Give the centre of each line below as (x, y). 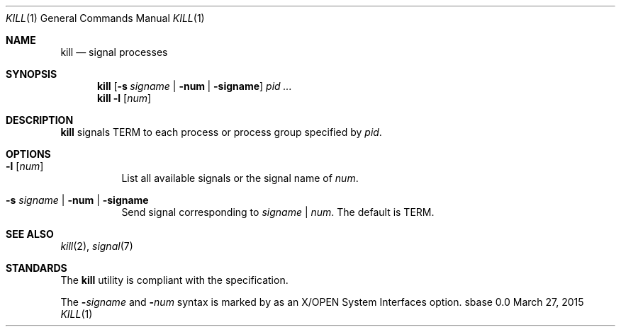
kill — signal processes (114, 52)
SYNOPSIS (32, 74)
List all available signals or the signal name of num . (240, 178)
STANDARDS (37, 268)
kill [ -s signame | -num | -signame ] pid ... (195, 86)
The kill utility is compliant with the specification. (174, 280)
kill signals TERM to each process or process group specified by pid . (221, 132)
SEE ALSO (30, 234)
